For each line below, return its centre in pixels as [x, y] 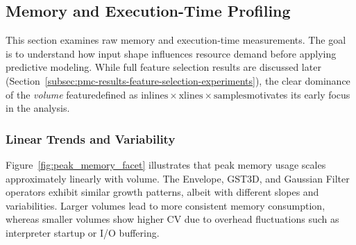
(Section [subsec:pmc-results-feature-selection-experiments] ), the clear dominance [178, 80]
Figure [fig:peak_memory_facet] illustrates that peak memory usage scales [166, 164]
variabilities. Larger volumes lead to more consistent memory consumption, [166, 205]
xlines [191, 95]
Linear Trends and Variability [91, 138]
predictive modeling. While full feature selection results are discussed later [163, 67]
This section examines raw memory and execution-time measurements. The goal [176, 40]
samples [230, 95]
